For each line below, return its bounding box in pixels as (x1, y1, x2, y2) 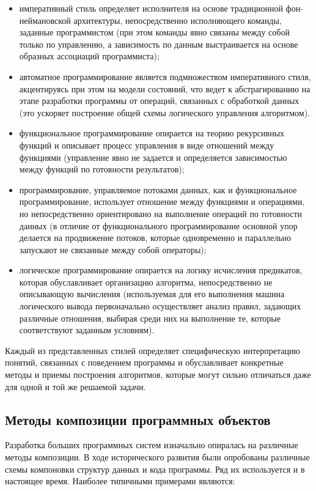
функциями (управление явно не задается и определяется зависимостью (19, 150, 287, 163)
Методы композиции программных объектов (5, 410, 271, 429)
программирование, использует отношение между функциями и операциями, (19, 195, 305, 208)
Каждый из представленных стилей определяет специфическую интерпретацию (5, 344, 300, 356)
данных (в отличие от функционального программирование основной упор (19, 219, 298, 232)
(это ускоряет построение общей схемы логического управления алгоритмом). (19, 106, 310, 119)
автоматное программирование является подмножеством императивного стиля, (19, 70, 311, 83)
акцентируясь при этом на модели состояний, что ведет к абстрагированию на (19, 82, 310, 95)
